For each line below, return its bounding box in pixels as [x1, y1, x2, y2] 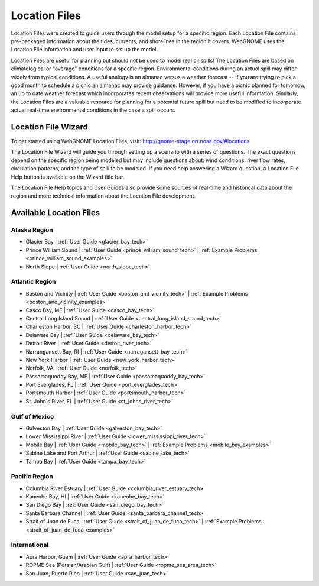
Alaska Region [11, 226, 53, 234]
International [11, 541, 49, 549]
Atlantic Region [11, 278, 56, 286]
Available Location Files [11, 208, 100, 218]
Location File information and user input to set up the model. [11, 46, 158, 53]
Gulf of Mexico [11, 412, 54, 420]
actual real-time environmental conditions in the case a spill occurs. [11, 106, 175, 114]
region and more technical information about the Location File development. [11, 192, 196, 199]
